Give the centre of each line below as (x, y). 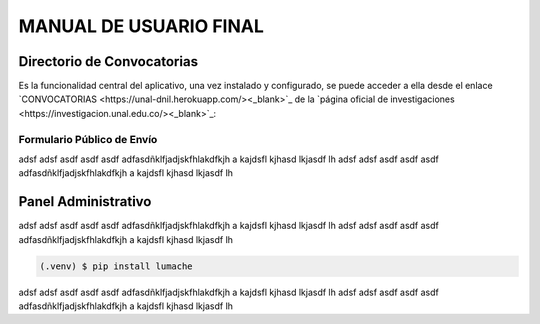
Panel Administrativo (85, 201)
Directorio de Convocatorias (108, 61)
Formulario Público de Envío (88, 139)
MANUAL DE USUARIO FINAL (141, 26)
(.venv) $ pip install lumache (116, 266)
